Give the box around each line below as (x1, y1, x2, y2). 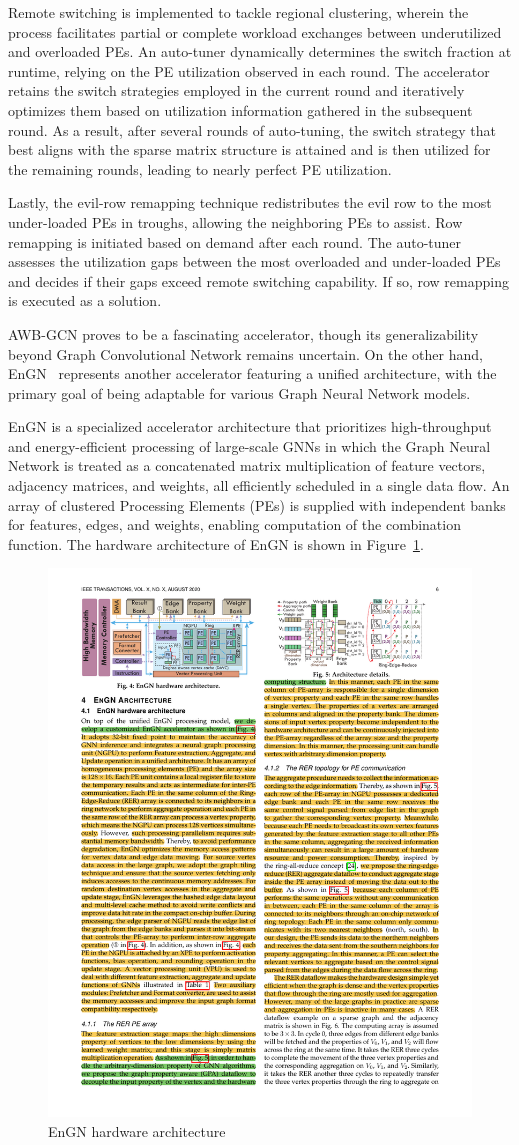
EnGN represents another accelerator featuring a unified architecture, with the (8, 363, 497, 384)
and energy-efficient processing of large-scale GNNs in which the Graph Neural (8, 435, 491, 456)
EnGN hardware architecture (48, 1120, 226, 1141)
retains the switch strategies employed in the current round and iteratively (8, 80, 465, 101)
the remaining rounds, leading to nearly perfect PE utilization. (8, 158, 392, 179)
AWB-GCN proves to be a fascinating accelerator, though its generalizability (8, 323, 479, 344)
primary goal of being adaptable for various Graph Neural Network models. (8, 382, 471, 403)
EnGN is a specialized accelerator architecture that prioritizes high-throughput (8, 416, 492, 437)
